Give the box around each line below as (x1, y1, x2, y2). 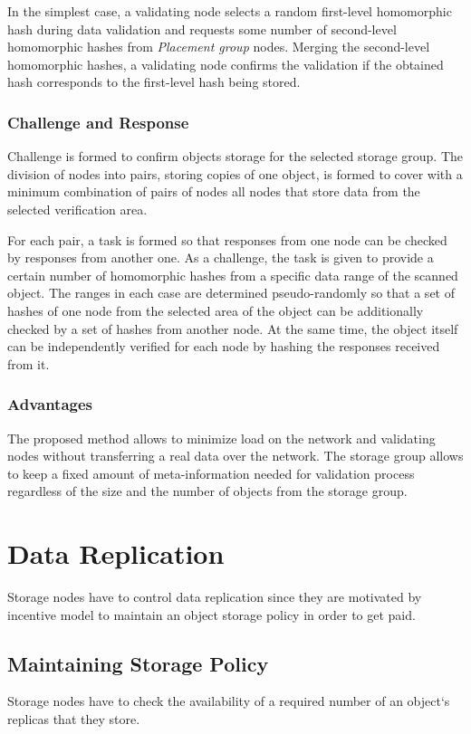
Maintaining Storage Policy (7, 649, 269, 677)
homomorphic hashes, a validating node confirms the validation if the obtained (7, 54, 444, 73)
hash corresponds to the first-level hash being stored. (7, 72, 301, 91)
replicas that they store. (7, 710, 140, 729)
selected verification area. (7, 199, 148, 218)
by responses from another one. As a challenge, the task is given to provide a (7, 248, 434, 267)
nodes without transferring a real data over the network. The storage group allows (7, 446, 464, 465)
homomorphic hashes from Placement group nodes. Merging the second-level (7, 37, 430, 56)
